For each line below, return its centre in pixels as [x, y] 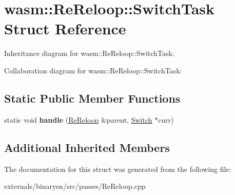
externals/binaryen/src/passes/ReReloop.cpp [75, 186]
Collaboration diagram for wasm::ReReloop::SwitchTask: [93, 70]
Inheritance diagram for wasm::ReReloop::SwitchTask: [89, 53]
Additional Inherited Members [87, 147]
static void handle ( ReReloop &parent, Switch [78, 119]
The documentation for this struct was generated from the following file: [118, 169]
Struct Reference [65, 28]
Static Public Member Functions [92, 98]
